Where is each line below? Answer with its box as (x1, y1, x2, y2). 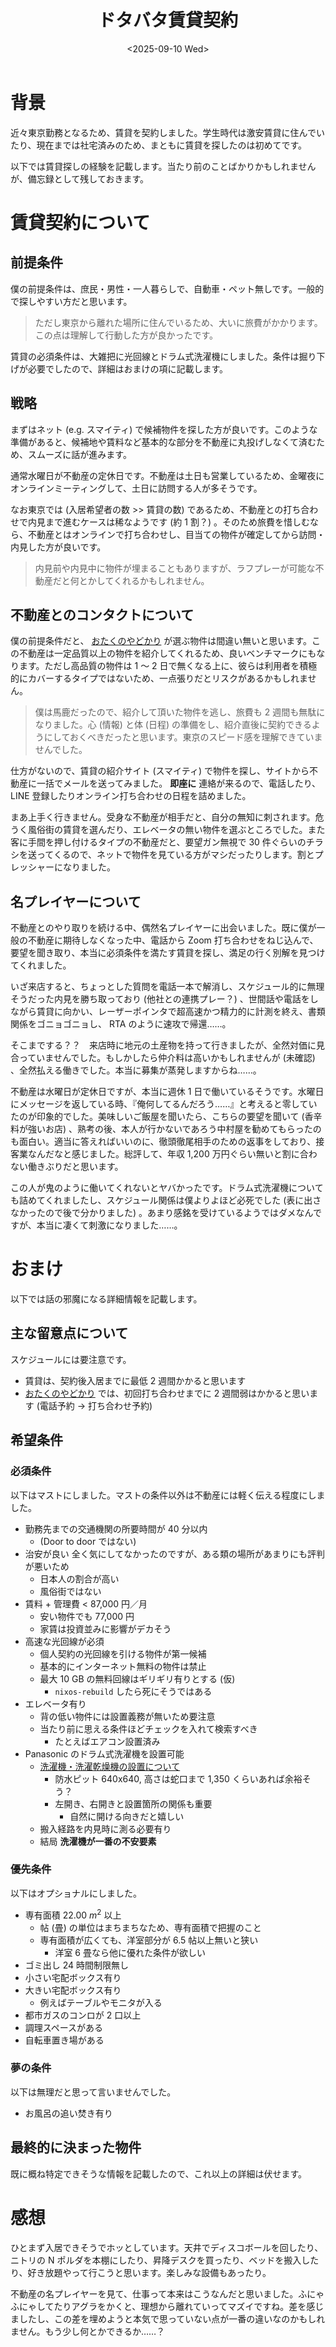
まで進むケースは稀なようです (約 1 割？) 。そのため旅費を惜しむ (44, 516, 310, 528)
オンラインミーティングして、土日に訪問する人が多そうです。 (10, 482, 263, 494)
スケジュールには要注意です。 (10, 1353, 132, 1365)
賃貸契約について (10, 211, 151, 234)
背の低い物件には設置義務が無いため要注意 (39, 1710, 216, 1722)
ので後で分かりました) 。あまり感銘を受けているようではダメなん (44, 1207, 313, 1219)
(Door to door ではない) (39, 1535, 137, 1547)
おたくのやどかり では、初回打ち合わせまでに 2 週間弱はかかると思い (24, 1387, 310, 1399)
